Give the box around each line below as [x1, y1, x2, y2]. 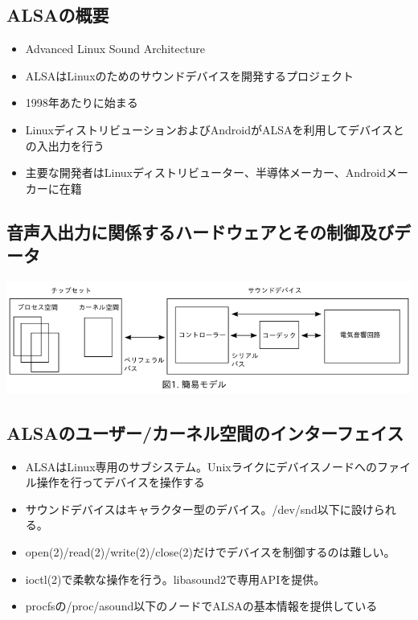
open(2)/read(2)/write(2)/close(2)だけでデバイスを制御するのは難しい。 [25, 543, 395, 560]
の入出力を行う [25, 137, 104, 154]
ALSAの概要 [6, 2, 109, 27]
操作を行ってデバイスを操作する [36, 474, 205, 491]
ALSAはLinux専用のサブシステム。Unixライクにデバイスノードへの [25, 458, 377, 474]
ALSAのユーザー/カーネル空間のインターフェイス [6, 420, 404, 445]
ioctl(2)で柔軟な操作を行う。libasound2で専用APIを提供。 [25, 570, 326, 587]
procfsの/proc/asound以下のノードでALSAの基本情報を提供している [25, 597, 378, 614]
